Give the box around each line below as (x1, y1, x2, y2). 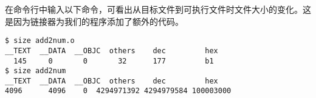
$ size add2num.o (5, 36, 75, 45)
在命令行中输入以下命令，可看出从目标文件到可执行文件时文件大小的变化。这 (5, 3, 311, 15)
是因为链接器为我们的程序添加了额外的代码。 (5, 15, 184, 27)
